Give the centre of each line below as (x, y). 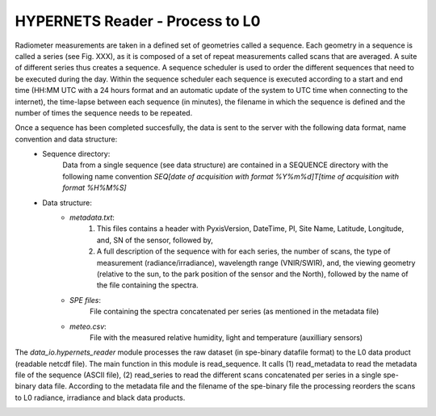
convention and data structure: (66, 139)
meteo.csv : (88, 326)
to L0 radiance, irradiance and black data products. (100, 397)
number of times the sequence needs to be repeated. (104, 112)
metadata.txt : (92, 217)
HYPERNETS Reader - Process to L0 (138, 21)
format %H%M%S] (94, 188)
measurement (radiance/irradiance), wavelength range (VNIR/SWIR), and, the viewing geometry (256, 263)
